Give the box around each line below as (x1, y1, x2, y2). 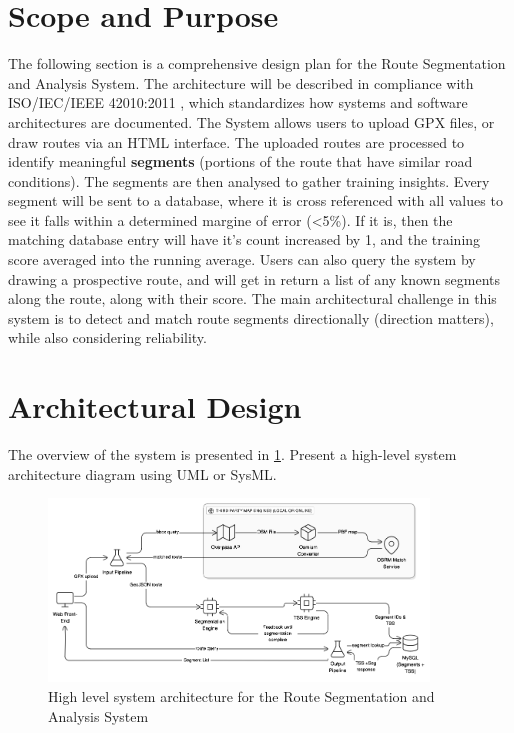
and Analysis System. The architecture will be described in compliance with (8, 72, 474, 93)
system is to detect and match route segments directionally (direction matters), (8, 307, 494, 328)
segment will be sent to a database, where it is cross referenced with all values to (8, 190, 503, 211)
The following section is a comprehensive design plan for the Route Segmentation (8, 53, 506, 74)
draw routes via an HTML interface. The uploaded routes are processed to (8, 131, 465, 152)
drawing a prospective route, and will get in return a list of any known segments (8, 268, 501, 289)
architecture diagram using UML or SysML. (8, 463, 277, 484)
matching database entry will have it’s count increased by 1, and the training (8, 229, 481, 250)
